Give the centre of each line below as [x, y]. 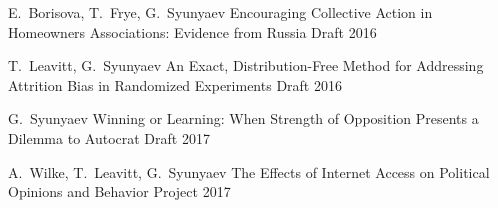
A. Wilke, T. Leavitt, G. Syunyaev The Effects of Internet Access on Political [249, 171]
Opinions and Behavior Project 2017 [119, 191]
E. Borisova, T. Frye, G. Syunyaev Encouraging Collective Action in [220, 12]
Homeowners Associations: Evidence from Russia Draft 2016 [192, 31]
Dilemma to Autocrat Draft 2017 [109, 137]
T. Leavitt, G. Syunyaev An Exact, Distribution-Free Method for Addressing [246, 65]
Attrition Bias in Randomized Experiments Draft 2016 [175, 84]
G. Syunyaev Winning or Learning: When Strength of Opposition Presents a [243, 118]
